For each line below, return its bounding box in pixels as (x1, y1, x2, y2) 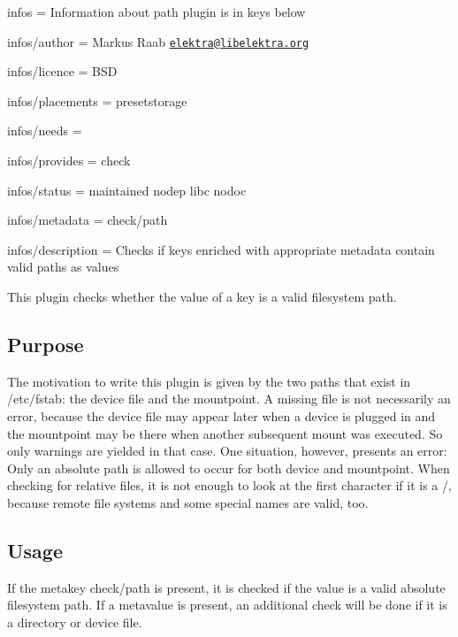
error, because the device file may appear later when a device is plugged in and (7, 406, 436, 425)
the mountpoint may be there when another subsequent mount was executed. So (7, 424, 443, 442)
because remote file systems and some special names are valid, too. (7, 493, 369, 511)
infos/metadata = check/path (7, 211, 168, 229)
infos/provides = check (7, 151, 131, 170)
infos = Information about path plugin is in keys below (7, 3, 306, 20)
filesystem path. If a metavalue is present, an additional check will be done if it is (7, 595, 447, 614)
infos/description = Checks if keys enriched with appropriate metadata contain (7, 240, 435, 258)
